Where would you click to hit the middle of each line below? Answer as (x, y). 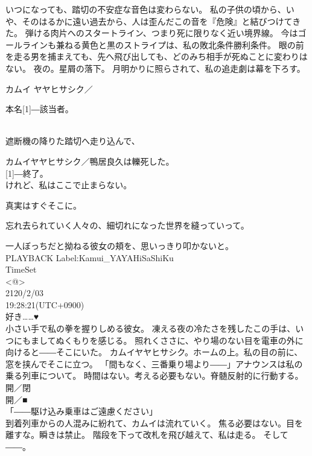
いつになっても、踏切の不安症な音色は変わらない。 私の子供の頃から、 (146, 9)
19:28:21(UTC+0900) (45, 304)
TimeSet (21, 269)
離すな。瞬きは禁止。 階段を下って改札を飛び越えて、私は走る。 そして (147, 435)
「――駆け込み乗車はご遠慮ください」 (81, 411)
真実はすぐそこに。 (43, 205)
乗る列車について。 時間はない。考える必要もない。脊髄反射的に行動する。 (154, 375)
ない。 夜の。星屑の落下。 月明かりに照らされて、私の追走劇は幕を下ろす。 (155, 68)
